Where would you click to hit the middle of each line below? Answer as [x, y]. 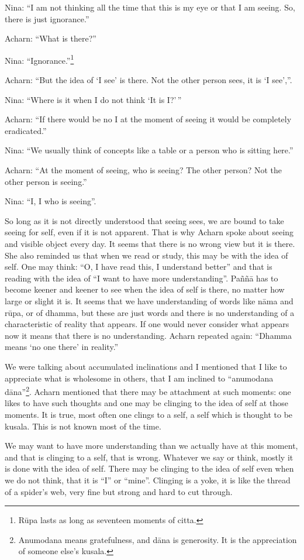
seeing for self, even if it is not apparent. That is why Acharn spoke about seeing [149, 232]
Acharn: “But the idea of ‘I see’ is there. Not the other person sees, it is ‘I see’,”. [148, 80]
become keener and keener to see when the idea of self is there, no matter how [145, 289]
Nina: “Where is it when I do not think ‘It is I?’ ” [93, 99]
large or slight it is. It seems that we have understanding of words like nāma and [149, 300]
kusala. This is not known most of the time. [83, 426]
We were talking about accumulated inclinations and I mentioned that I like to [146, 366]
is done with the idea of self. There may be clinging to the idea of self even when [149, 468]
